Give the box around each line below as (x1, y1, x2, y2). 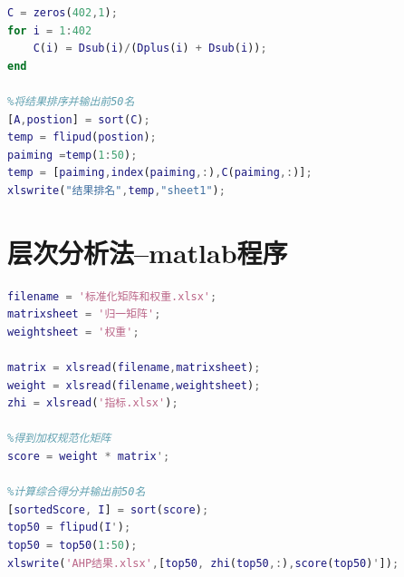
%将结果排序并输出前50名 (7, 94, 135, 108)
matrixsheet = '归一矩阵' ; (7, 308, 161, 321)
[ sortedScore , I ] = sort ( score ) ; (7, 503, 209, 516)
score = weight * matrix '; (7, 450, 170, 463)
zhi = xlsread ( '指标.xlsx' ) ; (7, 396, 178, 410)
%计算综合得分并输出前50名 (7, 485, 146, 499)
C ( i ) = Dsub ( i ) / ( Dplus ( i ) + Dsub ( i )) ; (33, 42, 267, 55)
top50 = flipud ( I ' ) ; (7, 521, 131, 534)
